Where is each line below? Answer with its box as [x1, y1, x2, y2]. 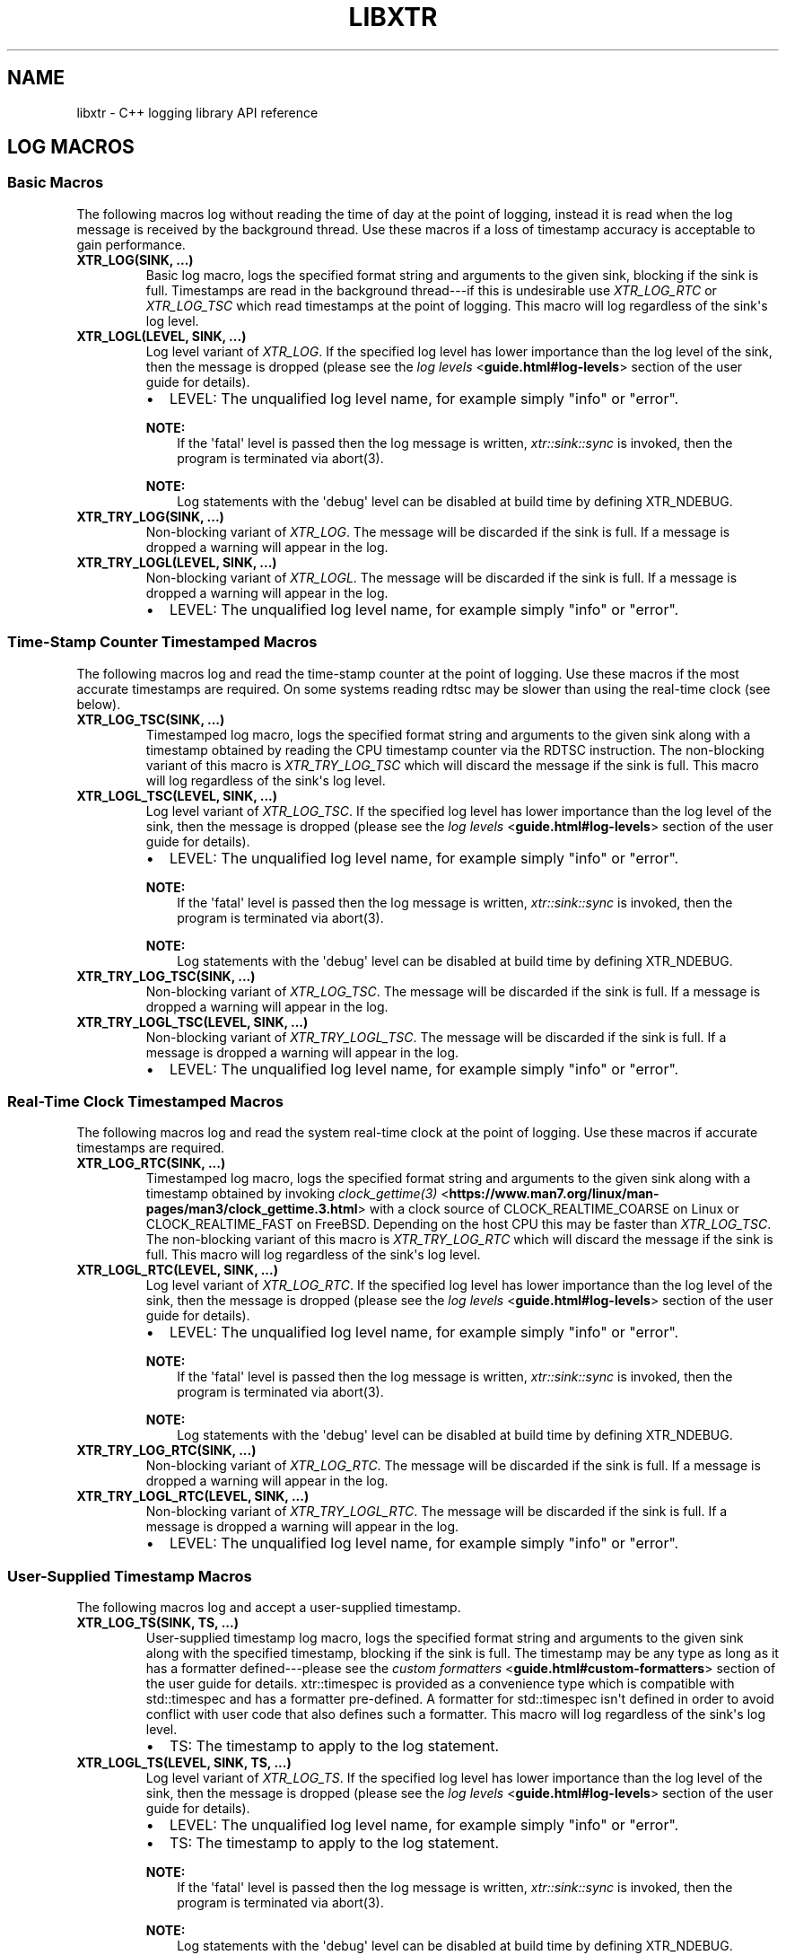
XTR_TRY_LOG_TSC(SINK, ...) [76, 968, 256, 984]
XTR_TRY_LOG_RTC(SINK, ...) [76, 1442, 257, 1459]
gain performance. [76, 236, 186, 252]
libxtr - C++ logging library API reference [76, 104, 319, 120]
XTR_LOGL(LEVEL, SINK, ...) [76, 328, 247, 344]
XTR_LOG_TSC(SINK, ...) [76, 711, 225, 727]
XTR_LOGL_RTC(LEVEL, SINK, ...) [76, 1262, 278, 1278]
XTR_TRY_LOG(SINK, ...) [76, 508, 224, 524]
